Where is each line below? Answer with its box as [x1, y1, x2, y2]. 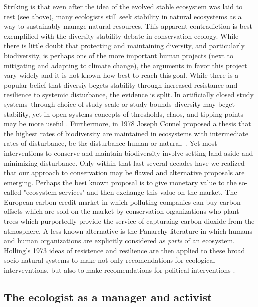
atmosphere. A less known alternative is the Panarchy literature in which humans [4, 225, 252, 236]
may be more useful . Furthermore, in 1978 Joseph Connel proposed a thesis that [4, 118, 251, 129]
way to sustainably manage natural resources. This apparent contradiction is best [4, 21, 252, 31]
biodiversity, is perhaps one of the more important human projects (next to [4, 50, 233, 60]
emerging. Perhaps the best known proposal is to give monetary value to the [4, 177, 237, 187]
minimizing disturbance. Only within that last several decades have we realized [4, 157, 245, 168]
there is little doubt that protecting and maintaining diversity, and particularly [4, 40, 245, 51]
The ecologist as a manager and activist [4, 289, 212, 305]
